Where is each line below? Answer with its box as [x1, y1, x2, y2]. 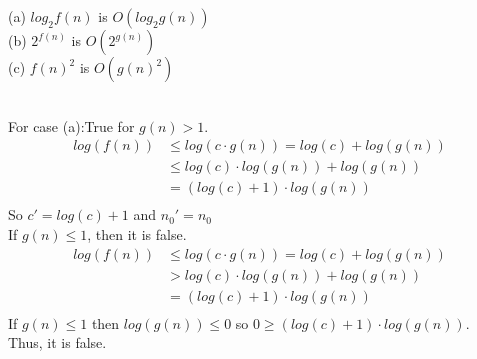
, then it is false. [87, 223, 187, 244]
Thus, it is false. [8, 332, 107, 353]
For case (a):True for [8, 115, 135, 136]
